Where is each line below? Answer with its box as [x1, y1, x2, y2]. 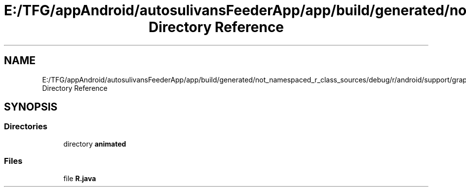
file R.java [63, 174, 96, 183]
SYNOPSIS [4, 101, 58, 114]
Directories [4, 121, 47, 132]
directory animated [63, 139, 126, 148]
